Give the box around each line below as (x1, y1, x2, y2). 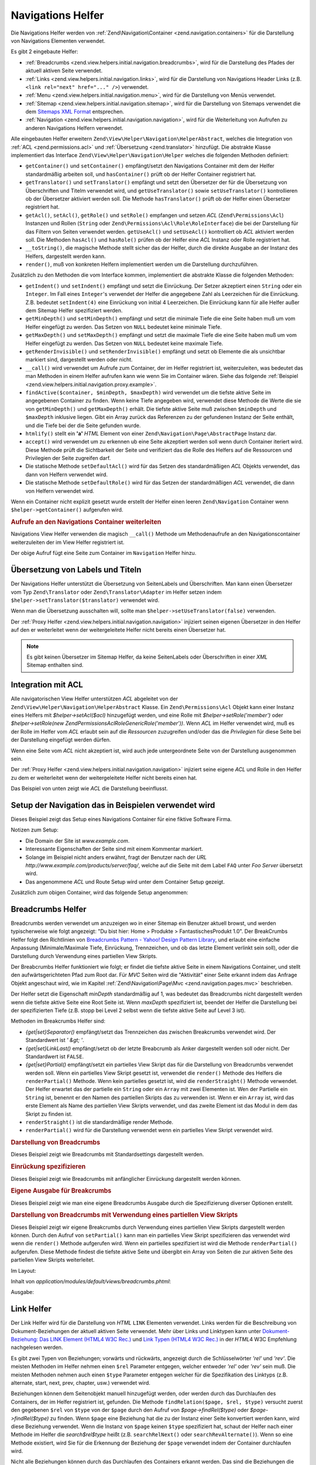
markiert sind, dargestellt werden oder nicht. (25, 356, 133, 363)
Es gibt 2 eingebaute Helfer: (11, 48, 78, 55)
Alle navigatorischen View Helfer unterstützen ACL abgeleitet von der (11, 695, 178, 703)
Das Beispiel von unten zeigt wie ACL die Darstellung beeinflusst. (11, 785, 168, 792)
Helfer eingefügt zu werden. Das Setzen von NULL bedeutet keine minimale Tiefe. (25, 323, 222, 331)
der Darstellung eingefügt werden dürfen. (11, 736, 111, 744)
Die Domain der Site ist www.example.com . (25, 837, 130, 844)
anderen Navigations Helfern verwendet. (25, 124, 123, 131)
